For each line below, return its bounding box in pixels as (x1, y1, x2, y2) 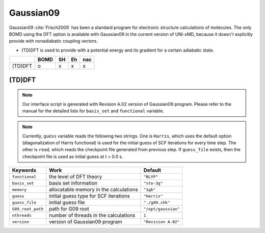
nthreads (12, 212, 32, 218)
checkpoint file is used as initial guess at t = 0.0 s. (22, 154, 123, 159)
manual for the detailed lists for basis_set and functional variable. (22, 108, 164, 114)
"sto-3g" (143, 181, 163, 186)
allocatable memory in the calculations (49, 186, 138, 193)
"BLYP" (143, 174, 159, 179)
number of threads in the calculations (49, 212, 135, 219)
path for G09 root (49, 206, 89, 212)
